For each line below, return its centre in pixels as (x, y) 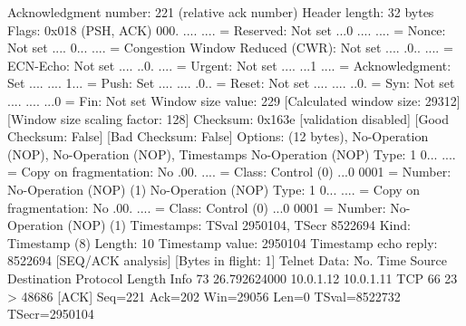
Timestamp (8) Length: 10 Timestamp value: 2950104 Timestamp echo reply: (223, 242)
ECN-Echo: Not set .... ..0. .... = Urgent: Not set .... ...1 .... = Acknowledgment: (229, 65)
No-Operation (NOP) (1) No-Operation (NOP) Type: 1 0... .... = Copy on (214, 189)
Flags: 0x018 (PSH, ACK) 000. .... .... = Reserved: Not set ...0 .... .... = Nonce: (227, 29)
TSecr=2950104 (51, 314)
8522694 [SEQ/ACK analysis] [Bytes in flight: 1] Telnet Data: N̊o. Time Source (228, 260)
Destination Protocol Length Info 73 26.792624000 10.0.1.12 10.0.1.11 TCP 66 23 (233, 278)
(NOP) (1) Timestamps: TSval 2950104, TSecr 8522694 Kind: (239, 225)
